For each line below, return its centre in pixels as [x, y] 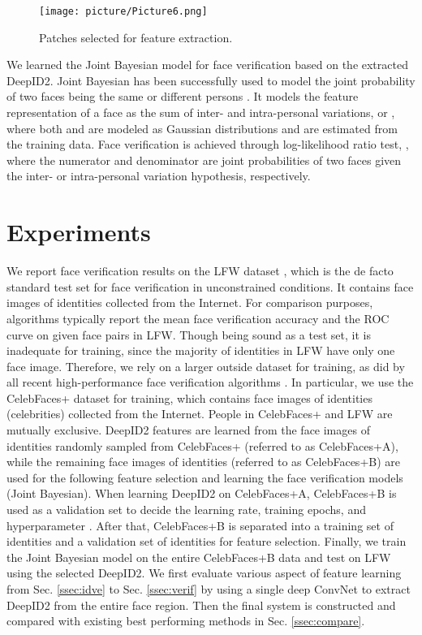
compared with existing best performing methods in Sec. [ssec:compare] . [186, 621]
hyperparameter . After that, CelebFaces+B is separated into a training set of [200, 525]
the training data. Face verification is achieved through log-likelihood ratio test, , [208, 144]
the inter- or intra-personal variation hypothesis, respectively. [159, 176]
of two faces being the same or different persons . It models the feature [183, 96]
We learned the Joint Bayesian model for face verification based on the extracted [207, 65]
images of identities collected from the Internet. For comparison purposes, [190, 302]
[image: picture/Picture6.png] [123, 11]
